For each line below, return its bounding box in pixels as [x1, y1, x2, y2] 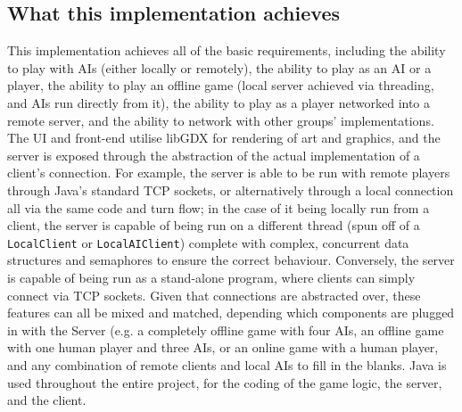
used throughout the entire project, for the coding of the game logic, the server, [7, 373, 442, 391]
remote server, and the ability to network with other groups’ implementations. [7, 111, 434, 129]
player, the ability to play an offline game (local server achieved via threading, [7, 76, 434, 95]
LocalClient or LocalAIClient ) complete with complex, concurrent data [7, 233, 409, 251]
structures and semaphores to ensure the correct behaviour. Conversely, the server [7, 251, 455, 269]
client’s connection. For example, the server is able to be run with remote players [7, 163, 450, 182]
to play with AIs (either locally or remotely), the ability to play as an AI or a [7, 58, 432, 77]
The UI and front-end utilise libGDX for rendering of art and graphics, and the [7, 128, 441, 147]
